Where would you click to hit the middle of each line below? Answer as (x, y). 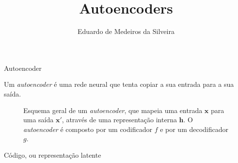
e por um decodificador (194, 129)
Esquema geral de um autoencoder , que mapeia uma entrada (113, 110)
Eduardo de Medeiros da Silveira (126, 31)
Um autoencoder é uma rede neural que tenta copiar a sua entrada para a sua (119, 84)
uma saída (39, 120)
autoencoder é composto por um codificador (88, 129)
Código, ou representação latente (53, 155)
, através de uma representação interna (119, 120)
